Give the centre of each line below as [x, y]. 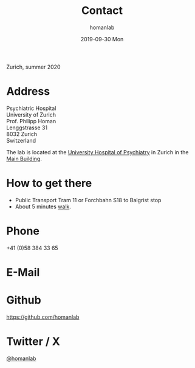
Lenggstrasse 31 [27, 128]
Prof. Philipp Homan [31, 121]
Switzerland [21, 140]
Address [28, 91]
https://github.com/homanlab [43, 317]
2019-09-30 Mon [102, 39]
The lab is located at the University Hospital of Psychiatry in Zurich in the [97, 152]
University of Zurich [31, 114]
